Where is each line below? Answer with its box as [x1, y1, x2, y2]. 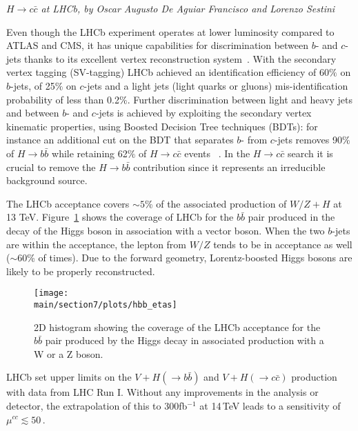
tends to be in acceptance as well [213, 237, 352, 251]
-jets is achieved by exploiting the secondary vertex [95, 106, 312, 120]
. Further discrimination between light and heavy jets [127, 92, 353, 106]
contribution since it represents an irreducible [133, 159, 326, 174]
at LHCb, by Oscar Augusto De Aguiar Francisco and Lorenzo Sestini [41, 1, 335, 15]
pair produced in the [248, 210, 335, 224]
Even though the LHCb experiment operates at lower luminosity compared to [6, 24, 335, 39]
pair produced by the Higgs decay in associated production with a [45, 333, 324, 348]
